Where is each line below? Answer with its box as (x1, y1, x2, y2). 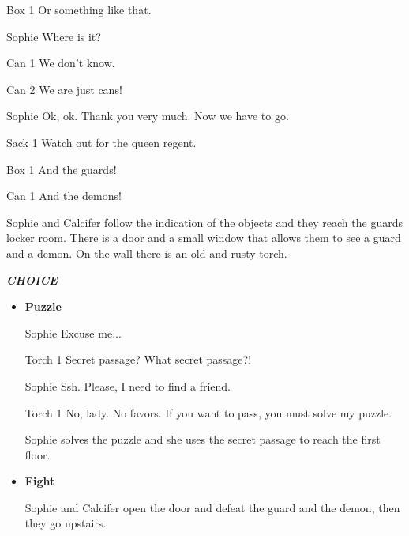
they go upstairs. (24, 515, 107, 531)
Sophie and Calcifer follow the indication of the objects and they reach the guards (6, 213, 403, 230)
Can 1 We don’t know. (6, 55, 115, 71)
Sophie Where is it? (6, 28, 101, 44)
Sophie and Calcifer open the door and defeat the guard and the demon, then (24, 499, 400, 515)
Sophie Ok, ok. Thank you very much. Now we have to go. (6, 108, 289, 124)
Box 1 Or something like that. (6, 2, 152, 17)
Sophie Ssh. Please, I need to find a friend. (24, 377, 231, 394)
